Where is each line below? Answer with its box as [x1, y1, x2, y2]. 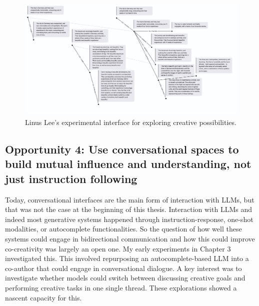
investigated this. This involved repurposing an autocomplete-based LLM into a [5, 253, 249, 263]
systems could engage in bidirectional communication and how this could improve [5, 233, 255, 243]
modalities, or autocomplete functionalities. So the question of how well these [5, 223, 242, 234]
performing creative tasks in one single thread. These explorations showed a [5, 282, 237, 292]
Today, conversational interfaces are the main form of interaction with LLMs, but [5, 194, 254, 204]
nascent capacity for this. [5, 292, 82, 302]
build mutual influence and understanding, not [5, 156, 251, 171]
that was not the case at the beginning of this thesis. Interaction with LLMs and [5, 204, 252, 214]
